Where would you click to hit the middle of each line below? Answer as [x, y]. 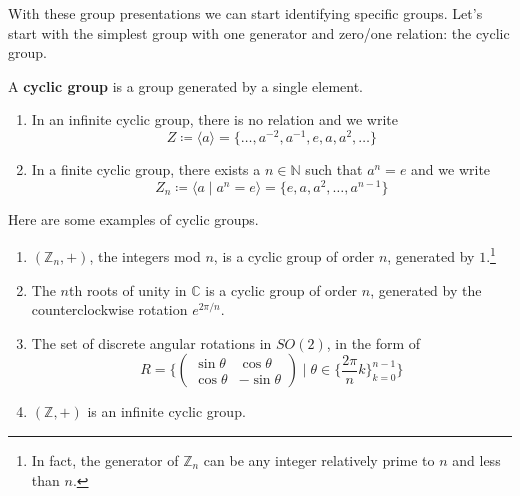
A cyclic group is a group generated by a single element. [185, 85]
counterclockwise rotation [109, 309]
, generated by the [426, 289]
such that [334, 169]
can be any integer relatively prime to [319, 459]
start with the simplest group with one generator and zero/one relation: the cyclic [259, 32]
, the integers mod [145, 255]
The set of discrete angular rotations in [151, 342]
